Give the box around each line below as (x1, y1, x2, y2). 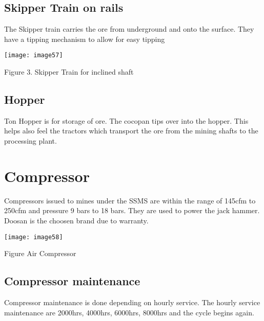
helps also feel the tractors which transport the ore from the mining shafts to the (4, 125, 258, 136)
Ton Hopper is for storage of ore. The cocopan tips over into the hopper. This (4, 115, 249, 126)
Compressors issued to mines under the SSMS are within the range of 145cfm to (4, 195, 256, 205)
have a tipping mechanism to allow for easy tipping (4, 33, 165, 44)
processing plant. (4, 135, 57, 146)
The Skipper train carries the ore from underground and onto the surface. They (4, 24, 254, 34)
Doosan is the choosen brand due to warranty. (4, 215, 149, 225)
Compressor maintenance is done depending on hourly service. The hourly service (4, 296, 260, 307)
